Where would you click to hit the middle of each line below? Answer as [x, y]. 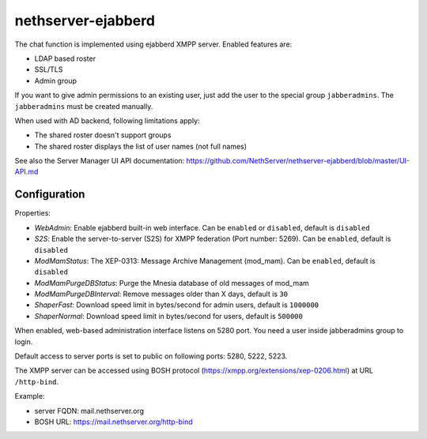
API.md [26, 172]
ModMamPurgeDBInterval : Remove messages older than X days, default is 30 [161, 294]
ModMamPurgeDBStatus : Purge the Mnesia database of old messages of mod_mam [172, 283]
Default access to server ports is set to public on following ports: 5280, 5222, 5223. [151, 356]
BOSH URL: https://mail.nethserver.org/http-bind [113, 422]
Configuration [50, 195]
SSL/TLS [49, 69]
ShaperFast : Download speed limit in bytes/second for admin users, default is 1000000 [177, 305]
